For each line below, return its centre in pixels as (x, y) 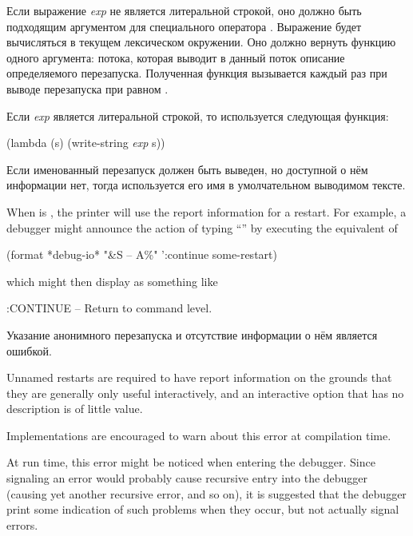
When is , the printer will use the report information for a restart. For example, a (206, 211)
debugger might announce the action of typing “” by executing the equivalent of (202, 227)
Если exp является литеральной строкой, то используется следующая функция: (198, 115)
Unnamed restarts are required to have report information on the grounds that (199, 377)
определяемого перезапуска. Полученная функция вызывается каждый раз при (197, 73)
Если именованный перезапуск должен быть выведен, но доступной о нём (187, 169)
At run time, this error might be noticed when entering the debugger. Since (191, 462)
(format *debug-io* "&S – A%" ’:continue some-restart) (142, 254)
